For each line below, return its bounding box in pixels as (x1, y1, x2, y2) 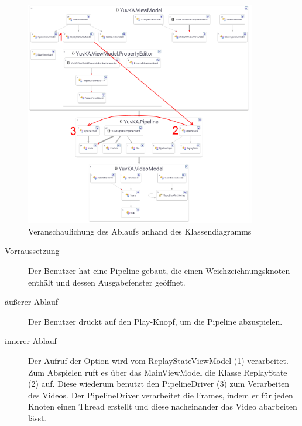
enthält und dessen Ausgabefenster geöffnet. (28, 276, 186, 288)
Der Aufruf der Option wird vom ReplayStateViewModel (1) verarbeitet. (28, 354, 289, 366)
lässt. (28, 411, 47, 424)
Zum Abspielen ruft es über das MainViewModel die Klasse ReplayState (28, 366, 287, 378)
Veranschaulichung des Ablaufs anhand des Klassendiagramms (28, 225, 252, 237)
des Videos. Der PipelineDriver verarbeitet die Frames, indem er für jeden (28, 389, 293, 401)
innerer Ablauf (5, 335, 57, 347)
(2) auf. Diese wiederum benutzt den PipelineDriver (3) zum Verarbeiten (28, 377, 290, 390)
